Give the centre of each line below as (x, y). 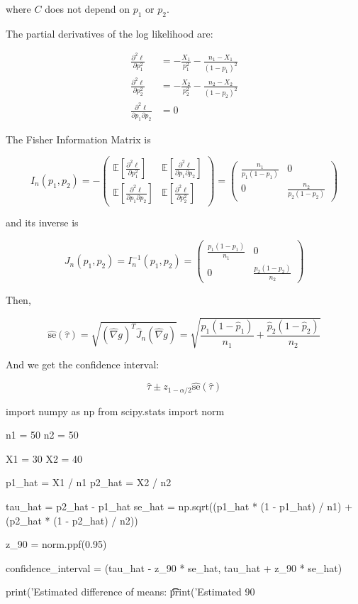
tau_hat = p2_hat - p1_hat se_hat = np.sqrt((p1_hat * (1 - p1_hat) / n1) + (179, 506)
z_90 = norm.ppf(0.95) (56, 544)
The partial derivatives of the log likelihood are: (110, 33)
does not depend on (88, 9)
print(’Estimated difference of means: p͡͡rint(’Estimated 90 (130, 592)
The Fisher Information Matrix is (78, 139)
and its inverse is (42, 223)
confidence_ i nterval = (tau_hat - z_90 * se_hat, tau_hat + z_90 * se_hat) (174, 567)
